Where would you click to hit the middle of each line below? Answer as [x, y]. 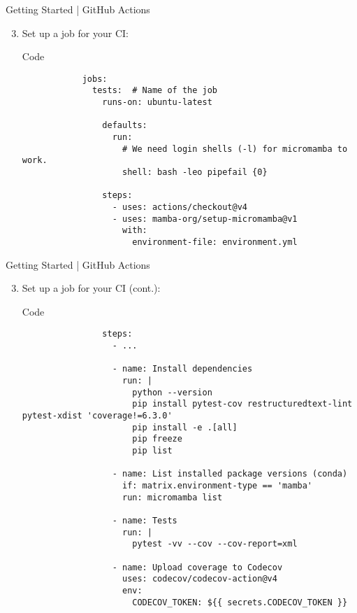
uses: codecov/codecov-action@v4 [199, 579]
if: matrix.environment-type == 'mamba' [217, 485]
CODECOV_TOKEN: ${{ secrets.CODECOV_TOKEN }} [240, 602]
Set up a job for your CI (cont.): [91, 288]
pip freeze [157, 439]
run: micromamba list [172, 497]
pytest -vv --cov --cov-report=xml [215, 544]
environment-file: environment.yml [215, 242]
